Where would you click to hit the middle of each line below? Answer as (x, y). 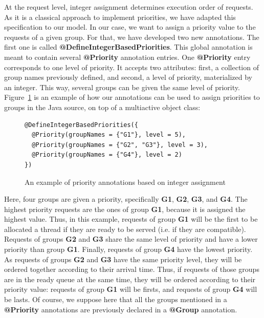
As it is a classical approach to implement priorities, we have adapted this (120, 17)
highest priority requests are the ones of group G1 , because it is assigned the (125, 209)
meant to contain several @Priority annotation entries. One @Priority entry (127, 57)
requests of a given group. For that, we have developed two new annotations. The (132, 37)
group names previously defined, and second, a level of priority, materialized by (128, 77)
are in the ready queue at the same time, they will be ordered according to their (130, 279)
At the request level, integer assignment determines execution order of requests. (129, 7)
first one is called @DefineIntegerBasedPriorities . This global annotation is (128, 47)
